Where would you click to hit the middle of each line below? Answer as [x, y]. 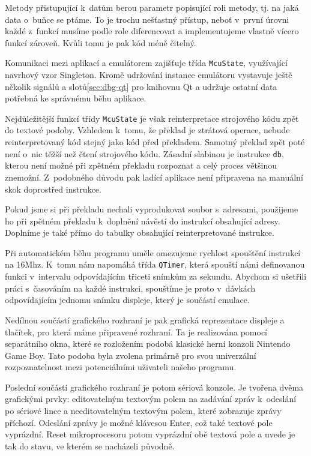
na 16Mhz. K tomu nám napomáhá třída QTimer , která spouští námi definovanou [155, 264]
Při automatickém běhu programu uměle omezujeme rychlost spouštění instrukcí [153, 252]
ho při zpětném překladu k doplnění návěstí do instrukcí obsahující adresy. [143, 220]
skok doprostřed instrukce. [53, 189]
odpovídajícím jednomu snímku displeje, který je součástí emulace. [127, 300]
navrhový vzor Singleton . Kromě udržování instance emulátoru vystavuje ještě [149, 75]
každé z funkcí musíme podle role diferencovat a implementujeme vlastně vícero [152, 31]
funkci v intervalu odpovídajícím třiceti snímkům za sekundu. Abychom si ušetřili [156, 276]
